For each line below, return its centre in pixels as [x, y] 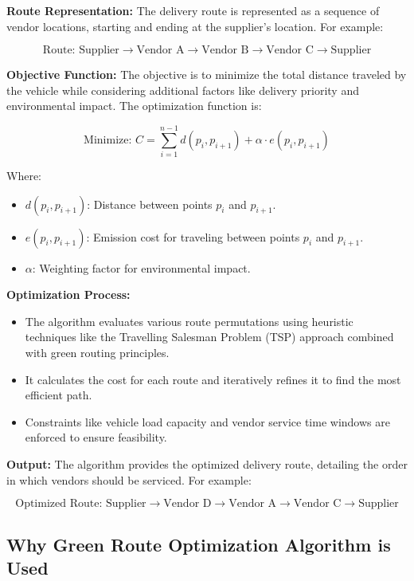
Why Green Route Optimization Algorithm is [199, 544]
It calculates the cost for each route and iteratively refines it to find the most [213, 379]
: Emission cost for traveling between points [193, 236]
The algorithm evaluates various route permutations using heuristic [189, 321]
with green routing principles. [97, 353]
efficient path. [59, 395]
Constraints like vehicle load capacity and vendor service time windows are [207, 421]
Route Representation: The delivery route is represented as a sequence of [193, 10]
